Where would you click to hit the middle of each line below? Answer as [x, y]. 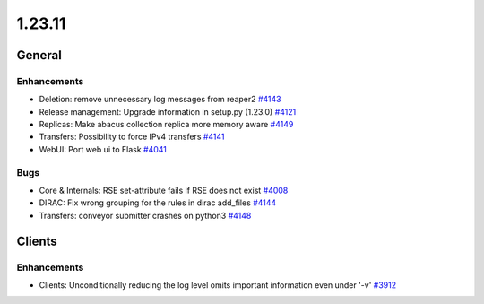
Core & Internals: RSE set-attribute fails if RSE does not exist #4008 [164, 191]
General [39, 55]
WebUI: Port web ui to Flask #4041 [103, 149]
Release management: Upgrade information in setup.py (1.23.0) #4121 [168, 111]
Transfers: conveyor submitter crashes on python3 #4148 [145, 215]
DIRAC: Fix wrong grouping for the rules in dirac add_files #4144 [158, 203]
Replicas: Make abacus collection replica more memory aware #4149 [166, 125]
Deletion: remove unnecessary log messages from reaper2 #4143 [160, 100]
